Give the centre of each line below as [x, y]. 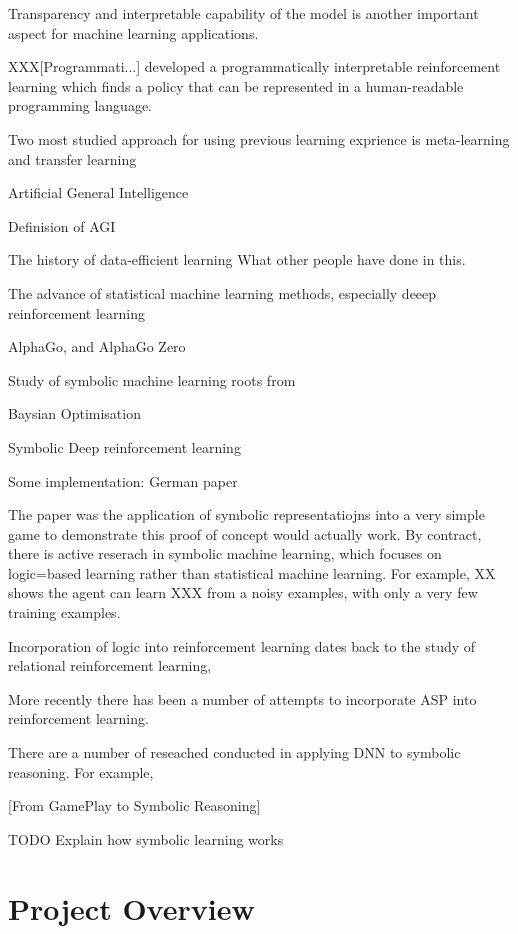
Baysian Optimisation [74, 413]
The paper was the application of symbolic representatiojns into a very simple [246, 514]
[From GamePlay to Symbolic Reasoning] [134, 805]
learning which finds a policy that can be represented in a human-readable [236, 85]
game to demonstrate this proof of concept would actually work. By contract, [245, 533]
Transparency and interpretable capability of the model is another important [243, 13]
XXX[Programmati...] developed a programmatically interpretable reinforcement [254, 66]
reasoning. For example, [81, 771]
